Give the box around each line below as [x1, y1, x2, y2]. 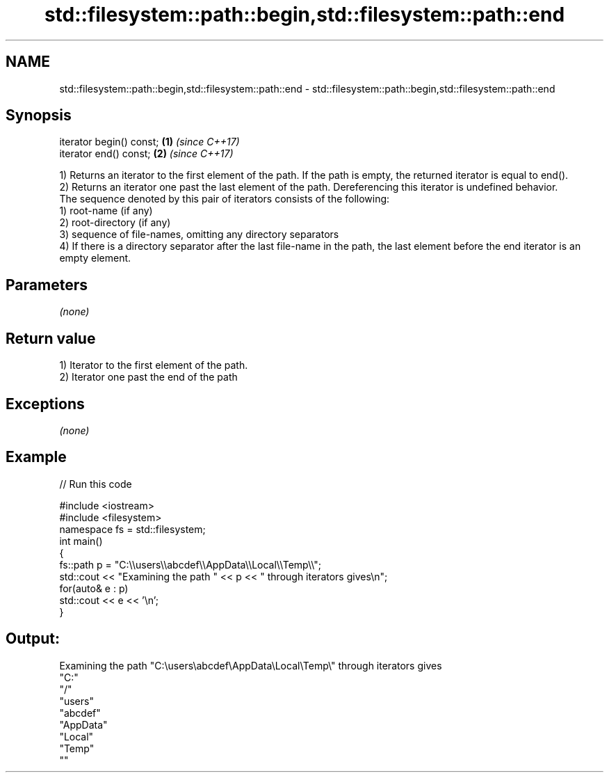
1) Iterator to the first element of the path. [59, 359, 248, 372]
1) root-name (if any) [59, 205, 153, 217]
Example [6, 448, 67, 466]
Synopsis [6, 106, 72, 125]
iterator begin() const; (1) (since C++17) [59, 136, 240, 148]
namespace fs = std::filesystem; [59, 523, 206, 535]
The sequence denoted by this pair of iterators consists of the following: [59, 193, 390, 205]
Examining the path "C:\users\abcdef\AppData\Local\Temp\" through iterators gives [59, 659, 442, 672]
